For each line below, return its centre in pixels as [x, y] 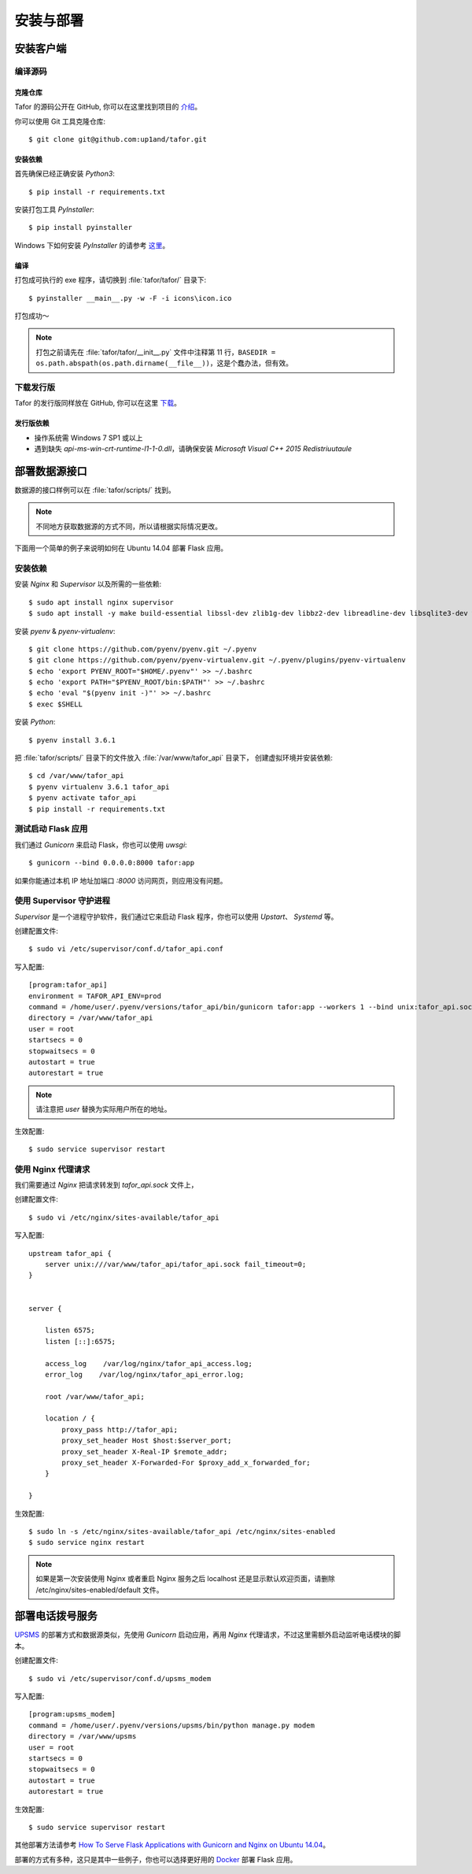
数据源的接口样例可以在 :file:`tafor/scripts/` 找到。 [95, 490]
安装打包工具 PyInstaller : [54, 209]
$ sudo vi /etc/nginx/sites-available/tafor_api [124, 1217]
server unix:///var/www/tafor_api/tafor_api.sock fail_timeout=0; [175, 1264]
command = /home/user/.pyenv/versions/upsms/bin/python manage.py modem [171, 1725]
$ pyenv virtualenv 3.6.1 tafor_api [99, 787]
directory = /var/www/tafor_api [91, 1018]
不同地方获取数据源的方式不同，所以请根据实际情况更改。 [129, 526]
